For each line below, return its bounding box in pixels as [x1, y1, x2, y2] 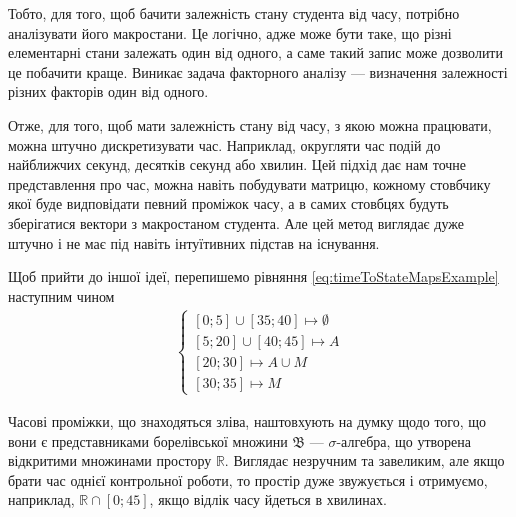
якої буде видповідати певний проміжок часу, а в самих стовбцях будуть [8, 193, 449, 214]
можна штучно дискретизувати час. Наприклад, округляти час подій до [8, 134, 441, 155]
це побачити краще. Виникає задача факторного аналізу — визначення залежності [8, 61, 508, 82]
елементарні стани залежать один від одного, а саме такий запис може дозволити [8, 42, 503, 63]
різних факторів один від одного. [8, 81, 209, 102]
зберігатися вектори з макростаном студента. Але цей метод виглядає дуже [8, 212, 464, 233]
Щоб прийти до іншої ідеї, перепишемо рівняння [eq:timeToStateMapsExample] [8, 266, 499, 287]
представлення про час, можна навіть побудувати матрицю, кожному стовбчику [8, 173, 491, 194]
